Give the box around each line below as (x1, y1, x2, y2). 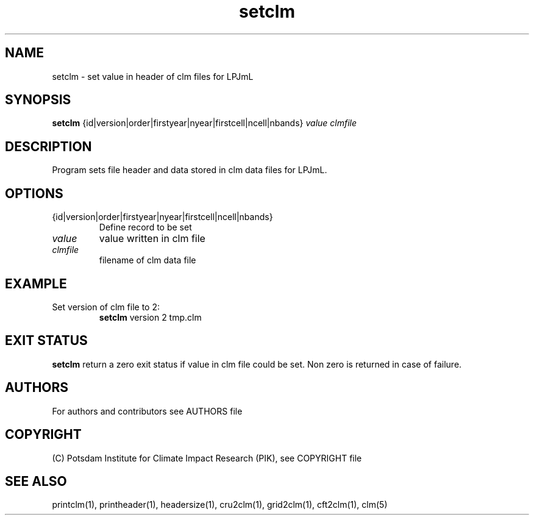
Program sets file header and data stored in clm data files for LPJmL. (52, 165, 327, 176)
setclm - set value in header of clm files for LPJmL (52, 71, 254, 82)
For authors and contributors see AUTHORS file (52, 405, 243, 416)
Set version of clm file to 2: (52, 301, 160, 312)
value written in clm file (99, 232, 205, 245)
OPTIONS (5, 185, 63, 201)
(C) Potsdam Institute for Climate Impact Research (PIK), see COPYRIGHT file (52, 452, 362, 463)
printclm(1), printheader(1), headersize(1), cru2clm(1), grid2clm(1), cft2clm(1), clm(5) (52, 499, 388, 510)
